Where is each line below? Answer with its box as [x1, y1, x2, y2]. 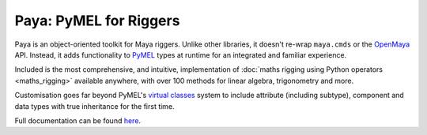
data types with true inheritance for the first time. [14, 101, 175, 111]
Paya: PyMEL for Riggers [14, 12, 180, 29]
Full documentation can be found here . [14, 115, 142, 126]
